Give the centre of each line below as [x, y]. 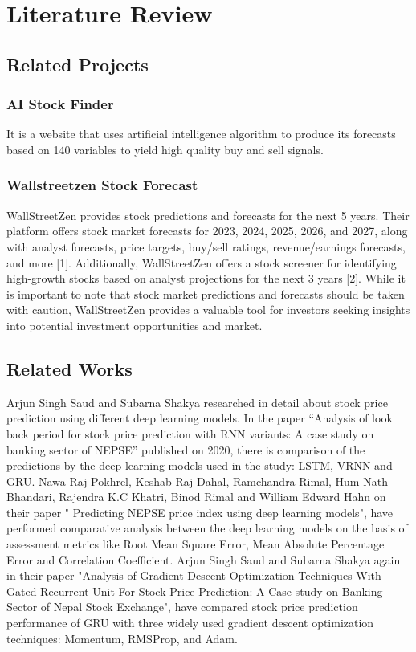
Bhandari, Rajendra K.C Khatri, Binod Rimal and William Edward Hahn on [196, 497]
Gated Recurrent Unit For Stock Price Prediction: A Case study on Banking [195, 591]
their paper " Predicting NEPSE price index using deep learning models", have [200, 512]
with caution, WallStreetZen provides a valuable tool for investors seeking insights [208, 310]
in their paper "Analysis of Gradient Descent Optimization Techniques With [194, 575]
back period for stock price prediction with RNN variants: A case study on [190, 433]
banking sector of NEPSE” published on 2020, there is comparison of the [186, 449]
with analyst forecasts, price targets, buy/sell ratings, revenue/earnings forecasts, [206, 246]
